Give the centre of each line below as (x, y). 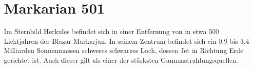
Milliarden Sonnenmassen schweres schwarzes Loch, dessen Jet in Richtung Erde (124, 50)
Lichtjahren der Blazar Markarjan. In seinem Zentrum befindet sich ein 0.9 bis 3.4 (126, 41)
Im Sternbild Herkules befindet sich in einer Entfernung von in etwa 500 (112, 31)
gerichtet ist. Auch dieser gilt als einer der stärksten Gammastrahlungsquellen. (121, 59)
